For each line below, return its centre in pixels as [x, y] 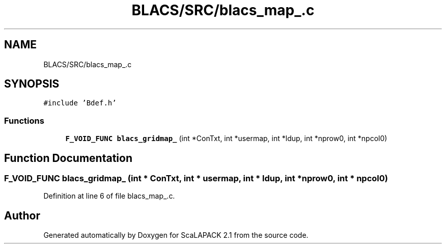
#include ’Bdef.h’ [80, 103]
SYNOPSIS [32, 84]
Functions [24, 120]
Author [22, 215]
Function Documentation [68, 158]
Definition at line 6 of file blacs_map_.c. [109, 196]
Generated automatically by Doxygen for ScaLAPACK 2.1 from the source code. [176, 235]
